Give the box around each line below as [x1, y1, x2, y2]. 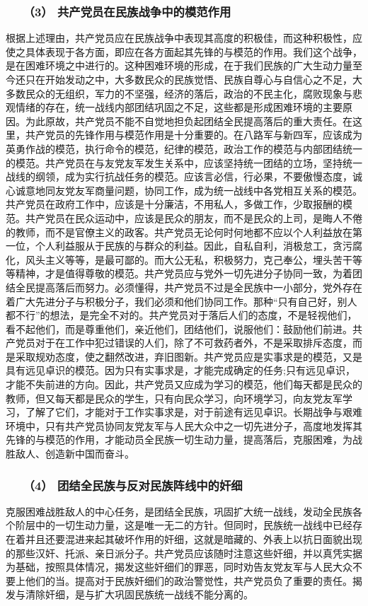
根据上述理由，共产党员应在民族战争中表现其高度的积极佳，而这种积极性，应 [6, 30, 362, 45]
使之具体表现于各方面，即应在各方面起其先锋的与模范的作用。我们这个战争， [6, 44, 362, 59]
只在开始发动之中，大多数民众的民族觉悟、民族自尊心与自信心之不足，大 [25, 72, 362, 86]
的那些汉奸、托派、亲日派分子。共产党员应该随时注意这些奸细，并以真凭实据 [6, 545, 362, 560]
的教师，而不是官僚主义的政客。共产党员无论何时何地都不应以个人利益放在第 [6, 224, 362, 239]
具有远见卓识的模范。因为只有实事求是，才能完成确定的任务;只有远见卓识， [6, 363, 355, 378]
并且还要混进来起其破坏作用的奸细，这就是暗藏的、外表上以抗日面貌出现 [25, 532, 362, 547]
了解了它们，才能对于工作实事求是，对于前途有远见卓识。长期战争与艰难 [25, 404, 362, 419]
